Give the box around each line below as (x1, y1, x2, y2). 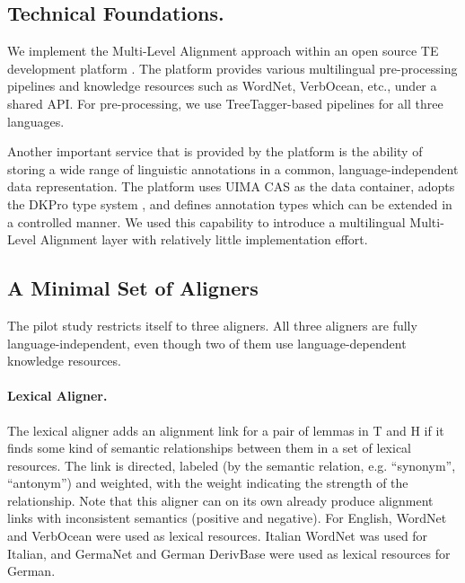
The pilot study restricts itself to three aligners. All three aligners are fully (7, 315, 417, 334)
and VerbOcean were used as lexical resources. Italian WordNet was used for (7, 526, 428, 545)
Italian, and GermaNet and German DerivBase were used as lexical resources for (7, 543, 451, 562)
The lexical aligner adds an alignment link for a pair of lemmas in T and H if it (7, 420, 444, 439)
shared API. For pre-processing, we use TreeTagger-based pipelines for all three (7, 93, 443, 112)
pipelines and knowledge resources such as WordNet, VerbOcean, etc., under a (7, 76, 437, 95)
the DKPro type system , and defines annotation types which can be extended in (7, 194, 452, 213)
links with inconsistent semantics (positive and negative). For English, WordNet (7, 508, 447, 527)
